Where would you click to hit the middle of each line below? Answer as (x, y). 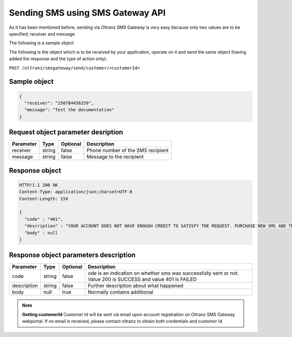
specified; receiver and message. (43, 34)
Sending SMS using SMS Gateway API (87, 13)
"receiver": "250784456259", (59, 103)
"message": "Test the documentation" (69, 110)
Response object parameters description (72, 255)
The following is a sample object (41, 43)
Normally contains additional (120, 292)
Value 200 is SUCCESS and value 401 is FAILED (142, 279)
